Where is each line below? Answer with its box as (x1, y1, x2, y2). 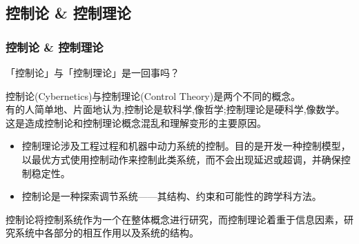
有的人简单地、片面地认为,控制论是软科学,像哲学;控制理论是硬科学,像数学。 (6, 102, 345, 116)
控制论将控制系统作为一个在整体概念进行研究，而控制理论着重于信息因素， (6, 212, 344, 226)
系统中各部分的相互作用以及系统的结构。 (14, 225, 199, 240)
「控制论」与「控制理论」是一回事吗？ (6, 65, 179, 79)
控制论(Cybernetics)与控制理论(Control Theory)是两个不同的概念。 (6, 88, 301, 103)
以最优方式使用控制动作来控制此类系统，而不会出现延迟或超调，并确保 (21, 152, 341, 166)
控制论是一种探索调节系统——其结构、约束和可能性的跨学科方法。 (21, 189, 322, 203)
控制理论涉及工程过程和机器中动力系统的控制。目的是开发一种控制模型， (21, 139, 351, 153)
